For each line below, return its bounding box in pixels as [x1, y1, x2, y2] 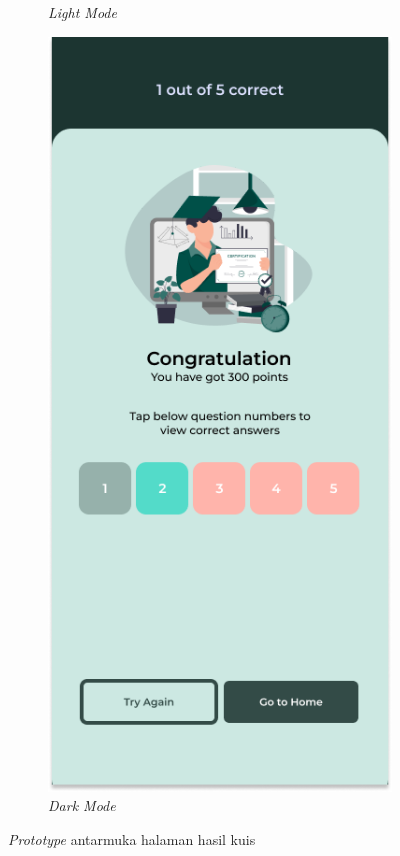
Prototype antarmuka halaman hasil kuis [8, 829, 256, 850]
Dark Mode [48, 795, 116, 816]
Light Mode [48, 2, 117, 22]
